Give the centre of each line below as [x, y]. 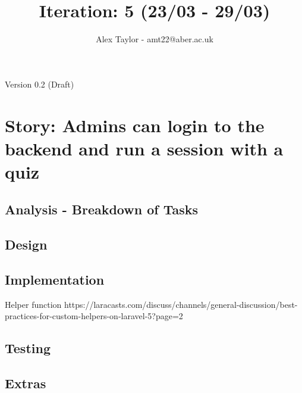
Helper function [33, 304]
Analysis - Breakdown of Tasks [101, 209]
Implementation [55, 280]
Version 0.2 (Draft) [40, 84]
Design [26, 244]
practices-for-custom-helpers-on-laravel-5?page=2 [94, 316]
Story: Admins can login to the [135, 125]
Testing [28, 348]
